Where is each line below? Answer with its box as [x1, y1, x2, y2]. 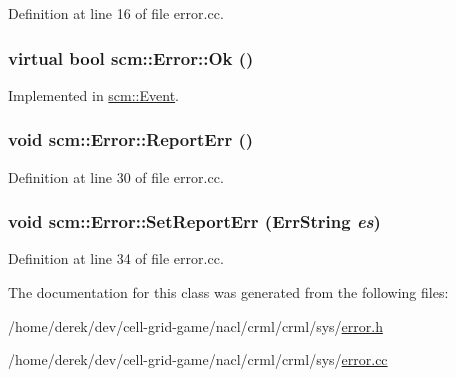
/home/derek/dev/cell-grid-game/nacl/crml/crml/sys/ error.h [8, 315, 383, 336]
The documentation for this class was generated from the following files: [8, 282, 449, 303]
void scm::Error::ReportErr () [8, 127, 254, 152]
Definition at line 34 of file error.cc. [8, 248, 224, 269]
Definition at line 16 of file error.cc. [8, 3, 224, 23]
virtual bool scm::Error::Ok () [8, 45, 254, 70]
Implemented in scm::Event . [8, 84, 180, 105]
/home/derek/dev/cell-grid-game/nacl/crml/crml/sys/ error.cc [8, 349, 388, 370]
